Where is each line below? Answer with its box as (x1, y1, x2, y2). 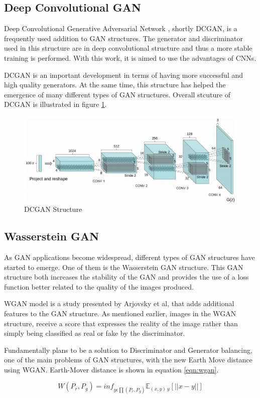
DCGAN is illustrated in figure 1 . (4, 99, 107, 109)
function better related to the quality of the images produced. (4, 281, 194, 292)
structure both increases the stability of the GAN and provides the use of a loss (4, 272, 249, 282)
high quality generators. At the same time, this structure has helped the (4, 79, 226, 90)
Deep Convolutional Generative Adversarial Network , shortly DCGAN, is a (4, 23, 237, 34)
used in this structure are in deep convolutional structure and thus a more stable (4, 43, 252, 53)
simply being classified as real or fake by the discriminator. (4, 328, 185, 338)
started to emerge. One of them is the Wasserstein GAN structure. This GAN (4, 261, 243, 272)
